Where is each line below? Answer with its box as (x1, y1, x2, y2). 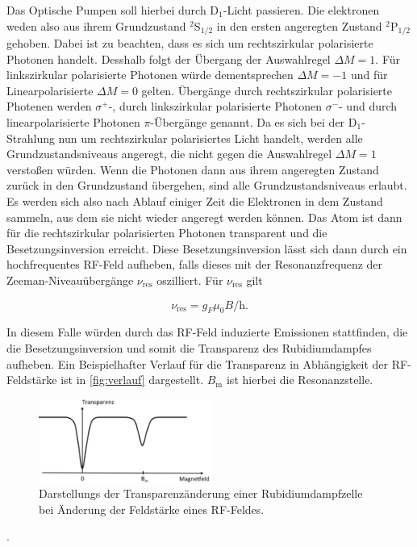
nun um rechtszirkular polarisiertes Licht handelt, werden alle (58, 129, 363, 146)
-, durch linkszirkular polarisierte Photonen (108, 98, 322, 115)
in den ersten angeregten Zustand (216, 17, 382, 34)
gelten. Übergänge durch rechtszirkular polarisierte (141, 81, 392, 98)
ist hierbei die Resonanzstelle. (226, 371, 373, 388)
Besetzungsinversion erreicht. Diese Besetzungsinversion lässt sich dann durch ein (6, 240, 407, 257)
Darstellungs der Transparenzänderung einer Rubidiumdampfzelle (39, 485, 363, 502)
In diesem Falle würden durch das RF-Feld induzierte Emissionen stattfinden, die (6, 324, 408, 340)
